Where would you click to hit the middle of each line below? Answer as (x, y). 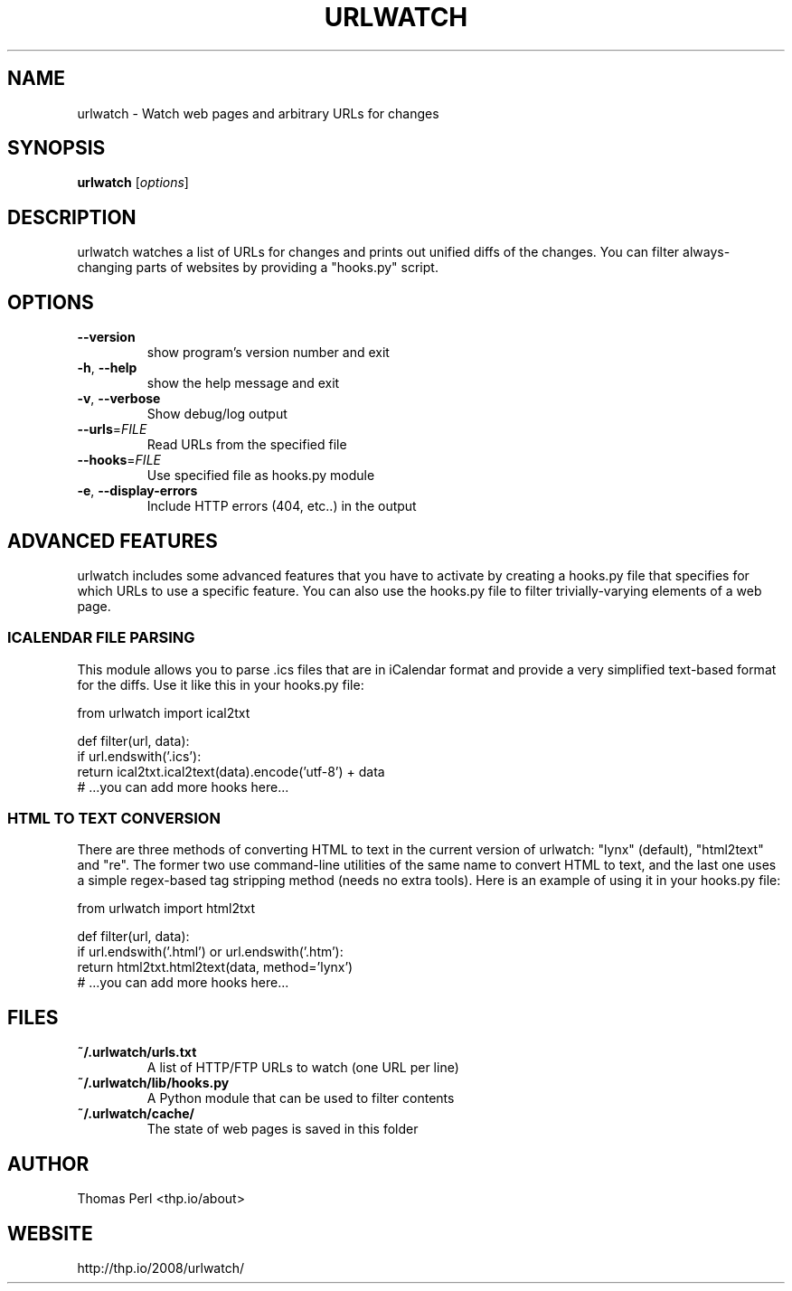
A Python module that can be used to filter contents (301, 1098)
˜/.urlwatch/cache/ (136, 1114)
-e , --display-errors (137, 491)
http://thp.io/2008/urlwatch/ (160, 1268)
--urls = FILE (112, 429)
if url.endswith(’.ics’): (139, 756)
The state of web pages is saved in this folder (283, 1129)
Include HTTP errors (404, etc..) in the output (282, 506)
